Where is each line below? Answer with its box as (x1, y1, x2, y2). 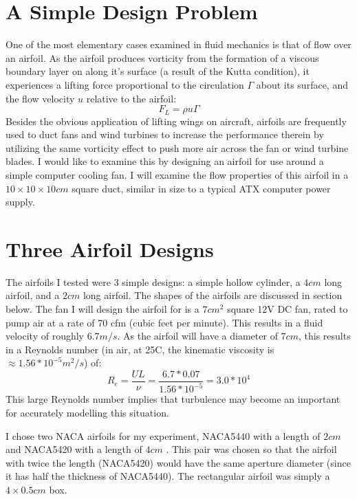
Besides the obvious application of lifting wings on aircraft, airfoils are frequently (6, 113, 347, 128)
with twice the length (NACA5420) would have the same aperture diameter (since (6, 455, 351, 469)
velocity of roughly (6, 329, 85, 343)
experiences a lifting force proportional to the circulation (6, 77, 244, 91)
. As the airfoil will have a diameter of (117, 329, 278, 343)
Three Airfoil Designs (6, 234, 214, 263)
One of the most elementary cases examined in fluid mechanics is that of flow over (6, 37, 351, 52)
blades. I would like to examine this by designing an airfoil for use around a (6, 154, 324, 168)
